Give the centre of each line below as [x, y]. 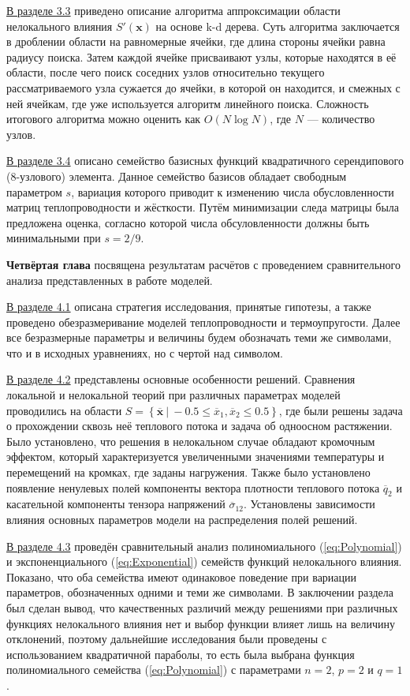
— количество [341, 119]
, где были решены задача [341, 410]
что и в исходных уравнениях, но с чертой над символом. [145, 352]
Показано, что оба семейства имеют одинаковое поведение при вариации [182, 576]
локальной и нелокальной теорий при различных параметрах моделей [173, 395]
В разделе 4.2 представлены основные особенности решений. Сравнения [181, 379]
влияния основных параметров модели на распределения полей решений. [182, 520]
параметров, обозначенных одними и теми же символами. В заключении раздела [200, 592]
